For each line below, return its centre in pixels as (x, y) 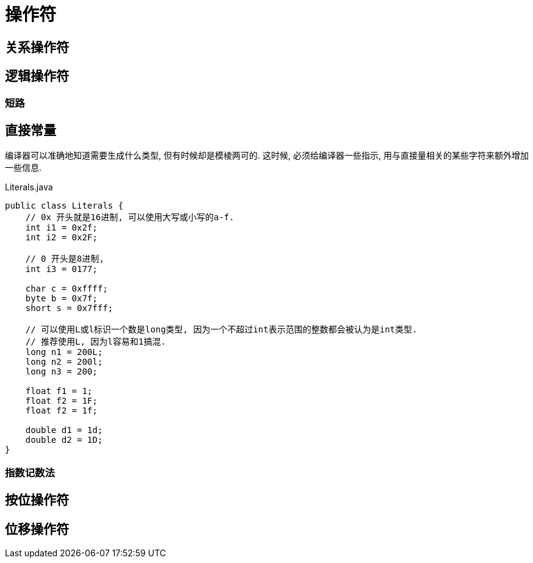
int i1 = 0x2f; (61, 228)
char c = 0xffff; (67, 289)
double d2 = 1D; (64, 440)
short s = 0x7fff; (69, 308)
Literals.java (29, 187)
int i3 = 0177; (61, 269)
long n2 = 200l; (64, 362)
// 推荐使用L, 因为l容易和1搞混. (96, 342)
